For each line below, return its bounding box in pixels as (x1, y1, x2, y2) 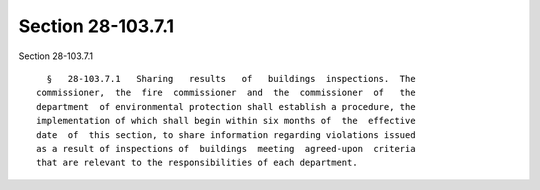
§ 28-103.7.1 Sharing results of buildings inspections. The (46, 73, 416, 84)
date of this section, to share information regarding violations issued (36, 129, 416, 140)
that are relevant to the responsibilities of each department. (36, 157, 359, 169)
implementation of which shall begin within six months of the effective (36, 115, 416, 127)
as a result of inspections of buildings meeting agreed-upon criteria (36, 143, 416, 154)
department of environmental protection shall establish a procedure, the (36, 101, 416, 112)
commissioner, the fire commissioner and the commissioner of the (36, 87, 416, 99)
